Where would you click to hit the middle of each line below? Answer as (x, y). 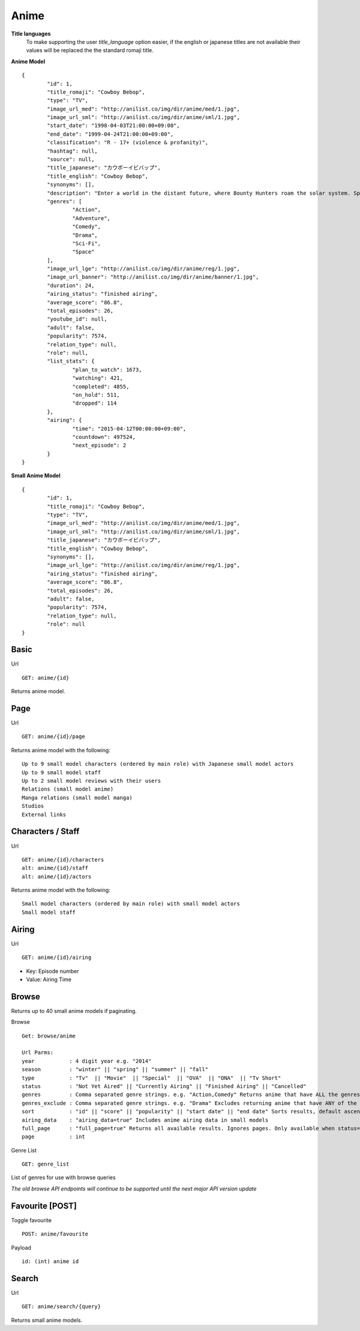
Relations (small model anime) (68, 789)
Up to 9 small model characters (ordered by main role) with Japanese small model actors (158, 764)
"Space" (83, 252)
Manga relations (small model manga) (77, 797)
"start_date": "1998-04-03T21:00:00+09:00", (113, 126)
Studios (33, 806)
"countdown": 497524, (104, 437)
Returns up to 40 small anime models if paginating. (74, 1011)
